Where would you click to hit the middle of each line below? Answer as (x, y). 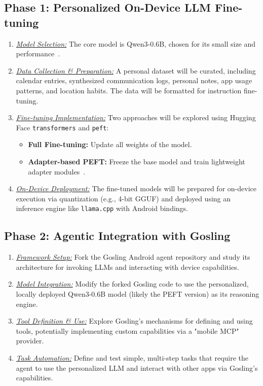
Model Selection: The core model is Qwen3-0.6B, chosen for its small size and (136, 43)
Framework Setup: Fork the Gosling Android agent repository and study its (133, 257)
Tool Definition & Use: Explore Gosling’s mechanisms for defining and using (134, 321)
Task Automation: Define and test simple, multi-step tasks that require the (132, 357)
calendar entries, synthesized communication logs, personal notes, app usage (134, 80)
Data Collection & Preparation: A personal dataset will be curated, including (136, 70)
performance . (38, 54)
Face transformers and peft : (62, 127)
